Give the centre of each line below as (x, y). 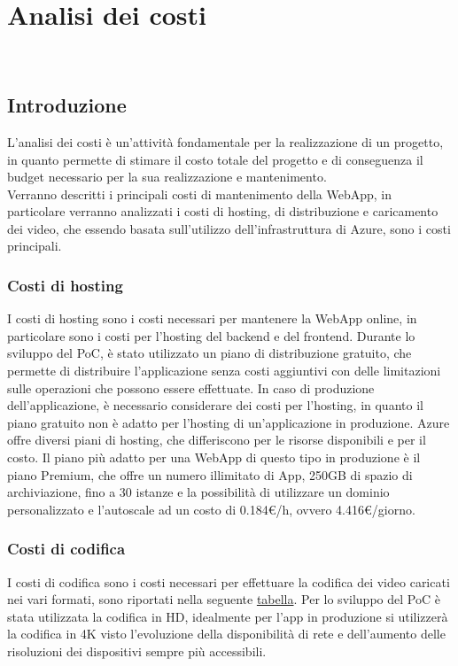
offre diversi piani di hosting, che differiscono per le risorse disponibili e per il (217, 440)
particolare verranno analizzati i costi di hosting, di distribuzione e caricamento (223, 211)
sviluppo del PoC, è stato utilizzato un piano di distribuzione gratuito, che (210, 353)
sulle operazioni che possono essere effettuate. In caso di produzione (191, 387)
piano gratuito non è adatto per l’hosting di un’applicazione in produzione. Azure (229, 422)
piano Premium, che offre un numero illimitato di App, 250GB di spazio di (210, 474)
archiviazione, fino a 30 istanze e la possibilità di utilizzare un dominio (198, 492)
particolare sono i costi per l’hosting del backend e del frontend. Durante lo (211, 335)
